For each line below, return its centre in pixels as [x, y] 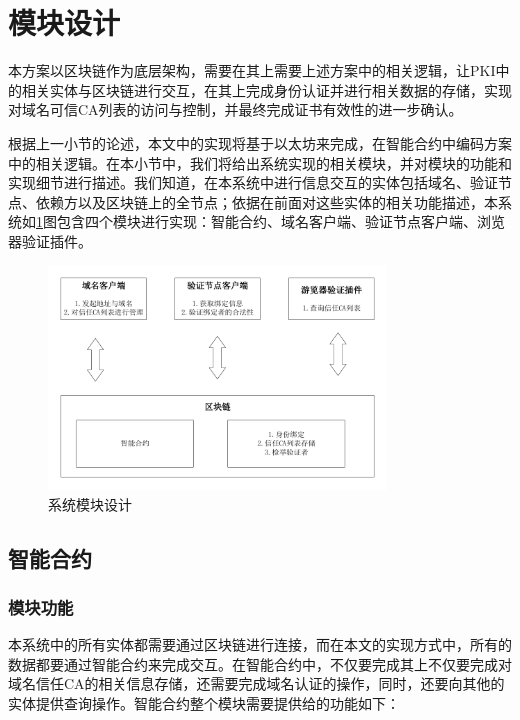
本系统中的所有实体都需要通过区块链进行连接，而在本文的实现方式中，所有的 [260, 644]
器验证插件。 [50, 240]
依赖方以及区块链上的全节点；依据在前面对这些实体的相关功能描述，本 [266, 201]
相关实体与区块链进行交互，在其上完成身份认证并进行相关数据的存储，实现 [266, 89]
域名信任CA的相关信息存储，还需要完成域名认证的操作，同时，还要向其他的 [256, 683]
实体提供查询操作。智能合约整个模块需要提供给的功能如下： [204, 702]
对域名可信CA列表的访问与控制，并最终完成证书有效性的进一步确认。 [235, 109]
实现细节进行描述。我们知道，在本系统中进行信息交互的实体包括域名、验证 [253, 182]
